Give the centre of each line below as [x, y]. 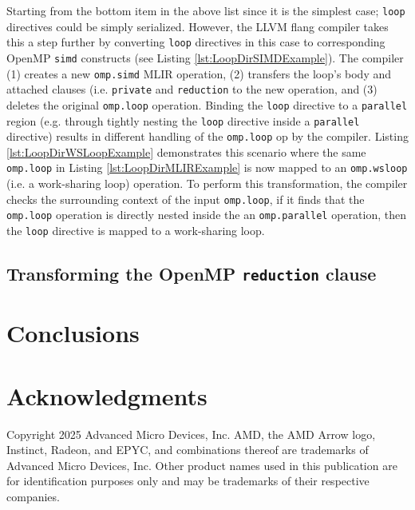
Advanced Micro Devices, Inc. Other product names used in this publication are [202, 465]
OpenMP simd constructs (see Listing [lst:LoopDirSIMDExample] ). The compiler [205, 57]
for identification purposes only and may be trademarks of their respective [188, 481]
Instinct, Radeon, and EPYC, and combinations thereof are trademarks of [188, 450]
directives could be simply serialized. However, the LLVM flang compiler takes [198, 26]
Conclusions [73, 333]
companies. [33, 496]
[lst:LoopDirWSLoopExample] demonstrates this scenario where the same [186, 151]
